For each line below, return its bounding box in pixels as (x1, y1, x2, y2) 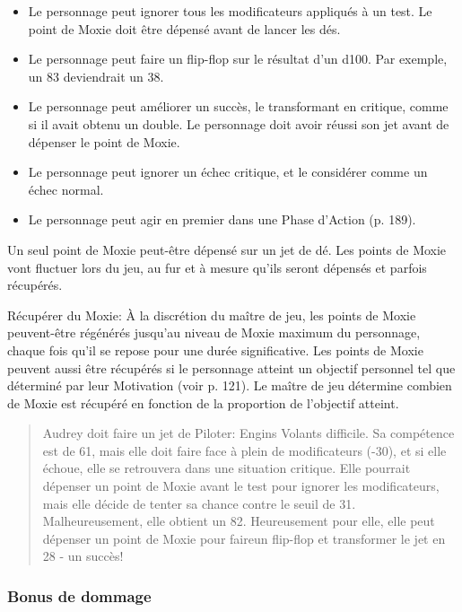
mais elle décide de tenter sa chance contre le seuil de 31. (42, 494, 356, 512)
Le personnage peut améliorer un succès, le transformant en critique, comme (28, 97, 449, 116)
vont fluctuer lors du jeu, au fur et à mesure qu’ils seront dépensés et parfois (7, 258, 427, 276)
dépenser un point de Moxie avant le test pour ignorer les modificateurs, (42, 476, 440, 495)
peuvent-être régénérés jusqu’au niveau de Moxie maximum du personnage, (7, 323, 421, 342)
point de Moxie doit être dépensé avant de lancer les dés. (28, 19, 341, 38)
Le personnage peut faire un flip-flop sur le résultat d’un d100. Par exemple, (28, 49, 448, 68)
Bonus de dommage (7, 584, 152, 607)
